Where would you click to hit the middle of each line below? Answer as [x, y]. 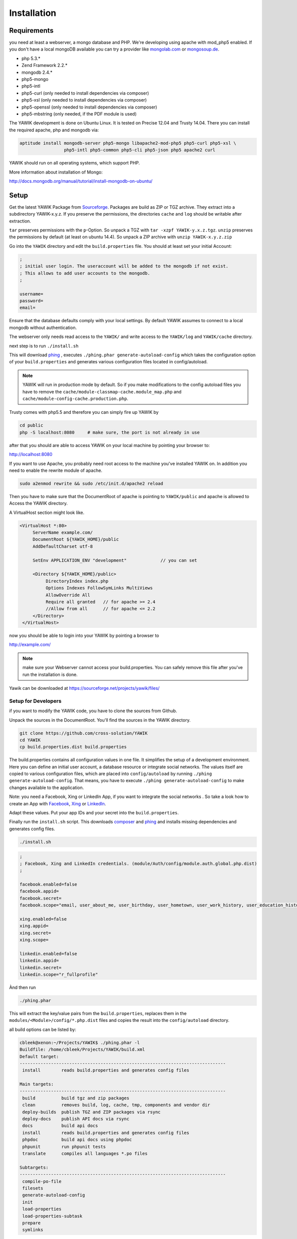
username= [31, 294]
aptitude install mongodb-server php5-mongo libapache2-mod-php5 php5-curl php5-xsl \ [128, 143]
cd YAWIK [30, 740]
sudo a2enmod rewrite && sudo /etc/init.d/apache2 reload [91, 483]
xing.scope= [34, 940]
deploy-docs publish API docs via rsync [76, 1119]
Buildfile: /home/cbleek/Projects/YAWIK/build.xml [82, 1050]
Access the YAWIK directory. [38, 504]
